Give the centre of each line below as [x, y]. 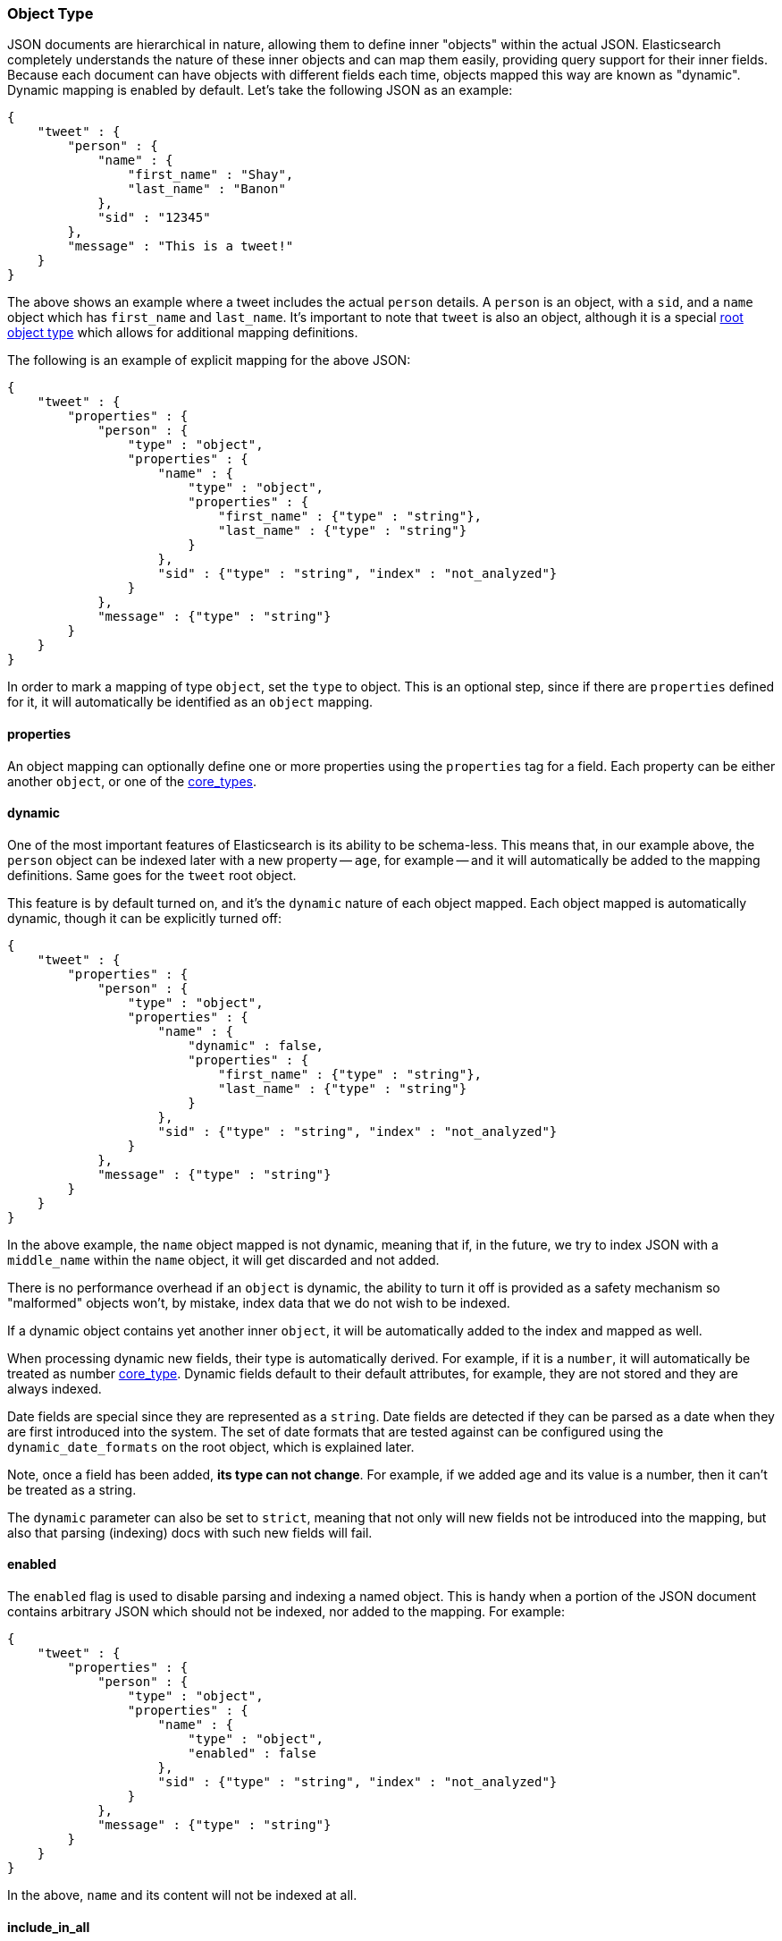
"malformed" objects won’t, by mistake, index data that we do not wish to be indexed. [259, 1302]
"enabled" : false [252, 1754]
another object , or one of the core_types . [132, 781]
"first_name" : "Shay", [210, 175]
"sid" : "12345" [154, 218]
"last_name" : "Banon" [206, 189]
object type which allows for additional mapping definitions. [183, 333]
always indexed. [55, 1388]
